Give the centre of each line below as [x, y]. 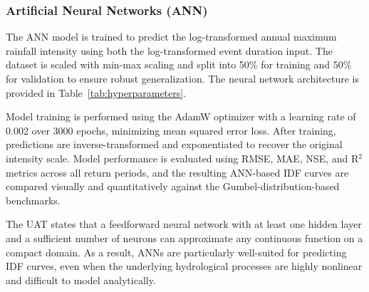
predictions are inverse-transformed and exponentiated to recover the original [174, 144]
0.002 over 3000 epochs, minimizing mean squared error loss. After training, [171, 130]
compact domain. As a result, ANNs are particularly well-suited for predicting [176, 252]
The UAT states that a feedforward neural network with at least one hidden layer [184, 224]
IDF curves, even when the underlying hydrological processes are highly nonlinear [184, 266]
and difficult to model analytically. [81, 280]
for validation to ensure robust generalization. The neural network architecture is [183, 78]
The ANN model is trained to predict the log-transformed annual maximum [171, 37]
